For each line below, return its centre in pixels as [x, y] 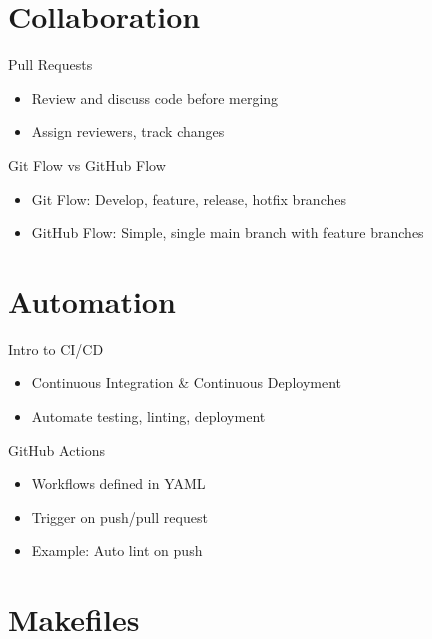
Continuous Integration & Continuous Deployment [186, 382]
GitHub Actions [57, 449]
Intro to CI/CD [56, 348]
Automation [92, 300]
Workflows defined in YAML [118, 483]
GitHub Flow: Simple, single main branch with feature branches [227, 232]
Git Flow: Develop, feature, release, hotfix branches [188, 198]
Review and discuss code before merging [155, 97]
